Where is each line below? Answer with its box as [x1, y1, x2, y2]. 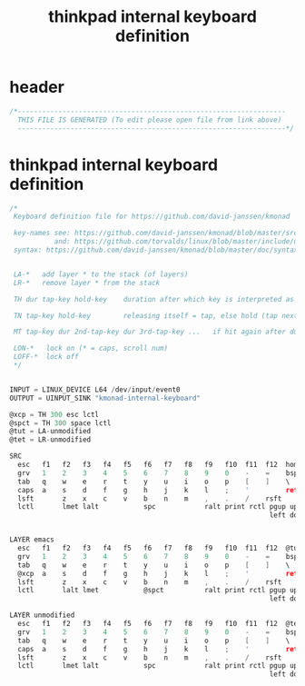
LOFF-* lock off [13, 353, 79, 362]
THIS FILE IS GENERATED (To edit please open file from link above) [17, 115, 282, 124]
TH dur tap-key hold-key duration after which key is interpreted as [13, 294, 295, 303]
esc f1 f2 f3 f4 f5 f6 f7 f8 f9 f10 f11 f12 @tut [17, 543, 302, 552]
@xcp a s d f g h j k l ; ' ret [17, 569, 299, 578]
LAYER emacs [9, 535, 54, 544]
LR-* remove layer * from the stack [13, 278, 161, 287]
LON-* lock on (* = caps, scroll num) [13, 343, 169, 353]
